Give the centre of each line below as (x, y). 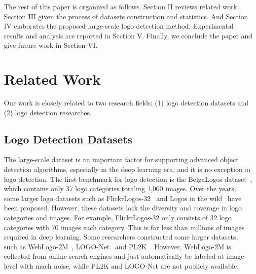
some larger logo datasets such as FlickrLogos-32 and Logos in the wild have (123, 198)
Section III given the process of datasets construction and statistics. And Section (126, 16)
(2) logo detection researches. (48, 112)
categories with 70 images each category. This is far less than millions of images (124, 227)
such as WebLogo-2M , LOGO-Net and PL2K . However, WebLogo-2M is (118, 246)
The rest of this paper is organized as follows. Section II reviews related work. (122, 6)
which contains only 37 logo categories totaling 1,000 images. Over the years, (120, 188)
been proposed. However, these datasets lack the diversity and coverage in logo (123, 208)
